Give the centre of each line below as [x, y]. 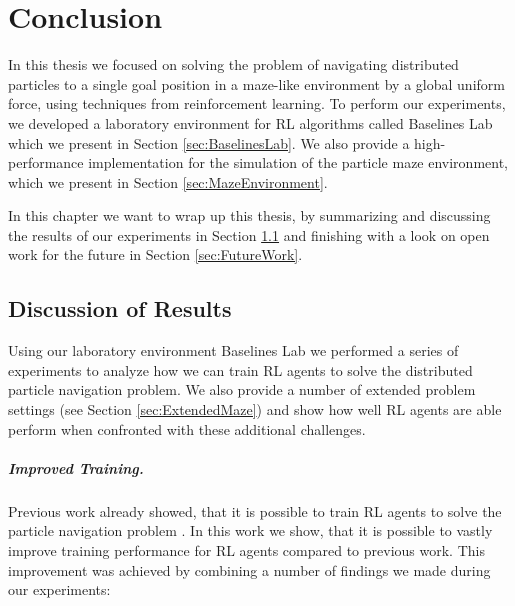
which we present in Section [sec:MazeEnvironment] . [168, 181]
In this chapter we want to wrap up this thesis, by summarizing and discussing [249, 215]
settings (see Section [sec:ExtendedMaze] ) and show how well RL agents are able [255, 409]
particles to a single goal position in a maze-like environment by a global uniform [256, 83]
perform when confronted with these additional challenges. [187, 428]
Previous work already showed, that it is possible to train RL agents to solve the [255, 510]
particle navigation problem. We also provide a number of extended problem [242, 389]
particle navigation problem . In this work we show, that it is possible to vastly [250, 530]
